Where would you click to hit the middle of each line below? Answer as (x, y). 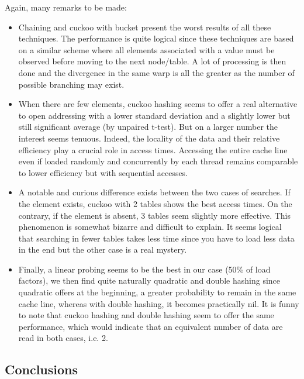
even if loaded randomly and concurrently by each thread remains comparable (158, 161)
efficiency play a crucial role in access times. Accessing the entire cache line (153, 149)
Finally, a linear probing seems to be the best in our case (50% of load (144, 269)
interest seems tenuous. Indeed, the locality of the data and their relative (149, 138)
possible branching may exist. (71, 84)
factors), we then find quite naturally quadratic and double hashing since (149, 280)
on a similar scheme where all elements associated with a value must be (146, 49)
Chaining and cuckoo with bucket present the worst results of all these (145, 27)
